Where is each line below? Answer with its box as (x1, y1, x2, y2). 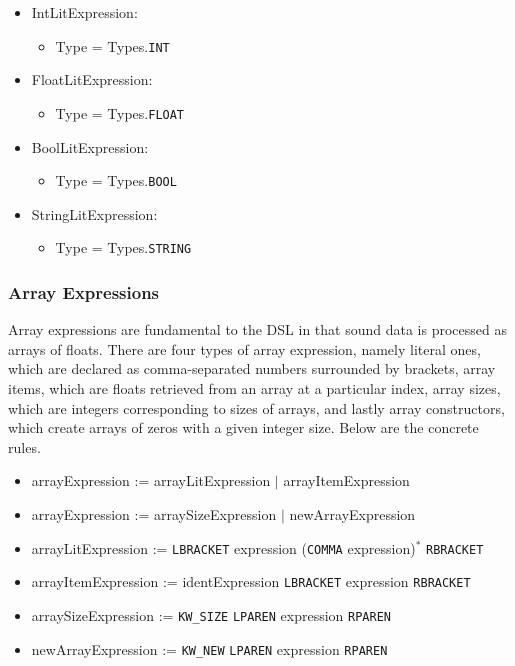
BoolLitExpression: (31, 136, 149, 157)
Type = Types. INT (55, 35, 170, 56)
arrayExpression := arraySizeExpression (31, 503, 277, 524)
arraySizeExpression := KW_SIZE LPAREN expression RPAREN (31, 604, 391, 625)
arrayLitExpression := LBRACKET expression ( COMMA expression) (31, 537, 416, 558)
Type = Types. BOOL (55, 170, 177, 191)
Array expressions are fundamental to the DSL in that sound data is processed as (8, 319, 507, 340)
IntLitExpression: (31, 2, 138, 22)
